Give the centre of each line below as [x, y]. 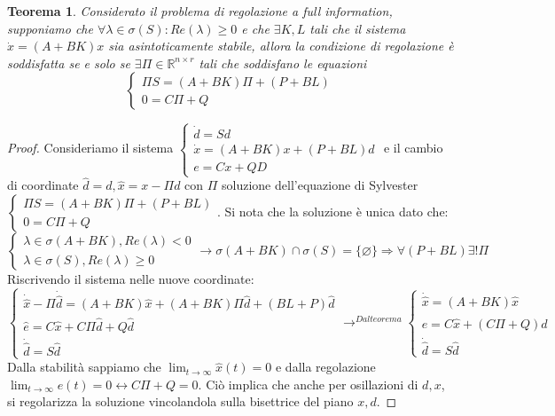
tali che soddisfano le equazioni [283, 63]
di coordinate [43, 185]
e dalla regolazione [325, 367]
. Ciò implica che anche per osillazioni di [308, 384]
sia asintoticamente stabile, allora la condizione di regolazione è [281, 46]
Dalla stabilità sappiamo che [84, 367]
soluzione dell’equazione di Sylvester [320, 185]
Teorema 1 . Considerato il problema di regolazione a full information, [200, 11]
